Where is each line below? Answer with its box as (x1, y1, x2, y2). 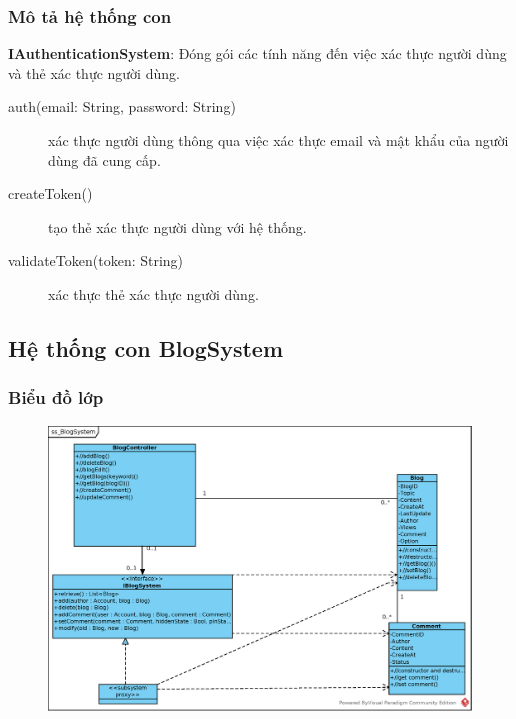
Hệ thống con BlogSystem (8, 332, 283, 363)
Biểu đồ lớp (8, 385, 104, 410)
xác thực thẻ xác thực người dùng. (48, 283, 259, 304)
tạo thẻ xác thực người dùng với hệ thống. (48, 216, 307, 237)
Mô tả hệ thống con (8, 3, 172, 28)
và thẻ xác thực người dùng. (8, 62, 180, 83)
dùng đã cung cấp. (48, 149, 161, 170)
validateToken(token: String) (8, 250, 184, 271)
